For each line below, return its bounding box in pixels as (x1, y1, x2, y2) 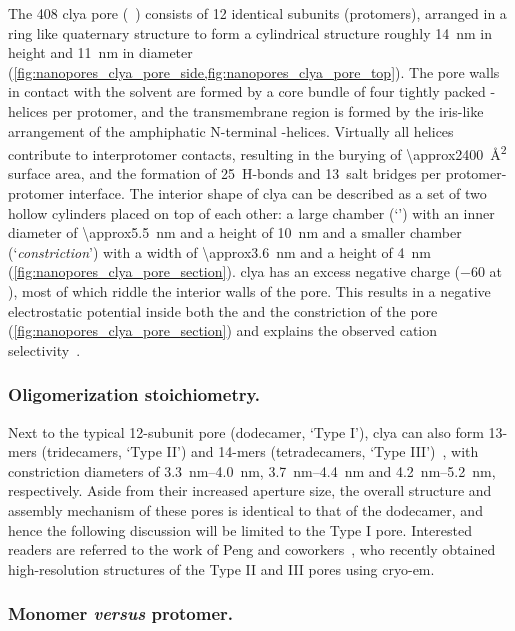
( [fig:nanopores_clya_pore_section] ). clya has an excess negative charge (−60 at (8, 261, 502, 282)
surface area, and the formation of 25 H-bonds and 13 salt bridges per (8, 163, 441, 184)
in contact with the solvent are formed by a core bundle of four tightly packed (8, 81, 486, 102)
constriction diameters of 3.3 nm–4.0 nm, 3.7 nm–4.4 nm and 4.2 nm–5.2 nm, (8, 460, 496, 481)
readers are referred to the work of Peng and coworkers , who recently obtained (8, 539, 496, 560)
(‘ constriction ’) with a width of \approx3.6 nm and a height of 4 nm (8, 241, 432, 262)
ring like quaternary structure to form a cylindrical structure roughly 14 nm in (8, 22, 492, 43)
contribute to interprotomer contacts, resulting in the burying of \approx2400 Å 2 (8, 141, 507, 164)
